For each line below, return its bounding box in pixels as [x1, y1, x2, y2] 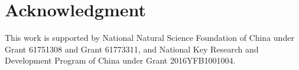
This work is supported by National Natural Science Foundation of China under [5, 32, 294, 44]
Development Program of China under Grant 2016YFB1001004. [5, 54, 236, 66]
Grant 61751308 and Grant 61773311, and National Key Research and [5, 43, 259, 55]
